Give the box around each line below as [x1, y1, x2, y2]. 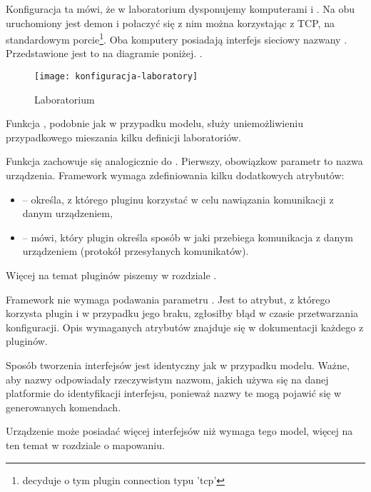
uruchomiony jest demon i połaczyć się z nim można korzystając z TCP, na [6, 15, 335, 30]
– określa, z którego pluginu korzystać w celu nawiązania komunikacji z [22, 191, 334, 206]
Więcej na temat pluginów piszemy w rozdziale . [6, 268, 217, 283]
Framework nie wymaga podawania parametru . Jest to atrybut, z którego [6, 291, 330, 306]
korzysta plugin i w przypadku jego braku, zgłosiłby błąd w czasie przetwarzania [6, 306, 359, 321]
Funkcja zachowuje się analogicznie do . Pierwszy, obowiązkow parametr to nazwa [6, 154, 363, 169]
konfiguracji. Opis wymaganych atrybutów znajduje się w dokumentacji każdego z [6, 319, 364, 334]
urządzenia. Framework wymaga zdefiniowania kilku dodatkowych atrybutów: [6, 168, 345, 183]
